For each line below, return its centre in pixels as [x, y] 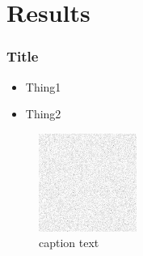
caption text [69, 243]
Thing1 [43, 86]
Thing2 [43, 114]
